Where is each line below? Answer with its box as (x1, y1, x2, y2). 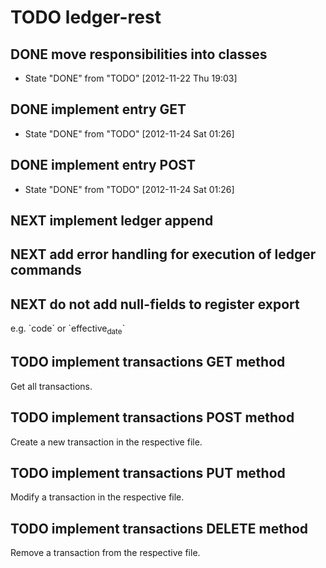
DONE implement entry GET (10, 101, 187, 118)
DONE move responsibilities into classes (10, 46, 268, 63)
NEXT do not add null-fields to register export (10, 296, 300, 313)
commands (10, 262, 82, 279)
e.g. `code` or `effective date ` (10, 322, 126, 337)
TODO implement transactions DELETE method (10, 520, 309, 537)
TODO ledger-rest (10, 6, 162, 29)
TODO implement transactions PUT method (10, 465, 286, 482)
